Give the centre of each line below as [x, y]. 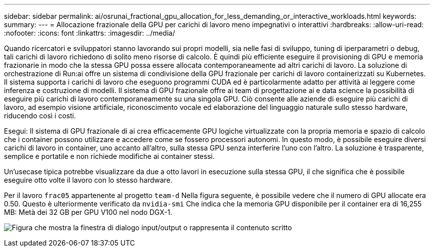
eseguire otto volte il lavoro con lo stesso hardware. [88, 180]
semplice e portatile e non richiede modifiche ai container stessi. [109, 156]
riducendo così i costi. [40, 116]
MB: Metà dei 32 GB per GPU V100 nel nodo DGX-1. [88, 212]
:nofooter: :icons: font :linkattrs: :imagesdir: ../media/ [90, 33]
